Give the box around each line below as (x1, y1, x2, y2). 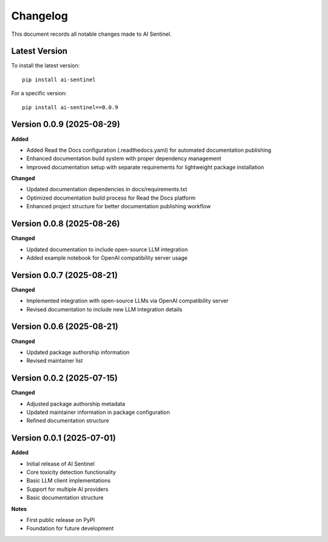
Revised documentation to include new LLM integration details (26, 305, 182, 313)
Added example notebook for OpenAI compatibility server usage (26, 254, 188, 261)
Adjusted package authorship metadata (26, 400, 126, 407)
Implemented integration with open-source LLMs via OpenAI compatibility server (26, 297, 229, 305)
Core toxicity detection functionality (26, 469, 117, 476)
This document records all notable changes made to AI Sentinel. (11, 30, 172, 38)
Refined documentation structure (26, 417, 109, 424)
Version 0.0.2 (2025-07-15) (11, 373, 118, 384)
